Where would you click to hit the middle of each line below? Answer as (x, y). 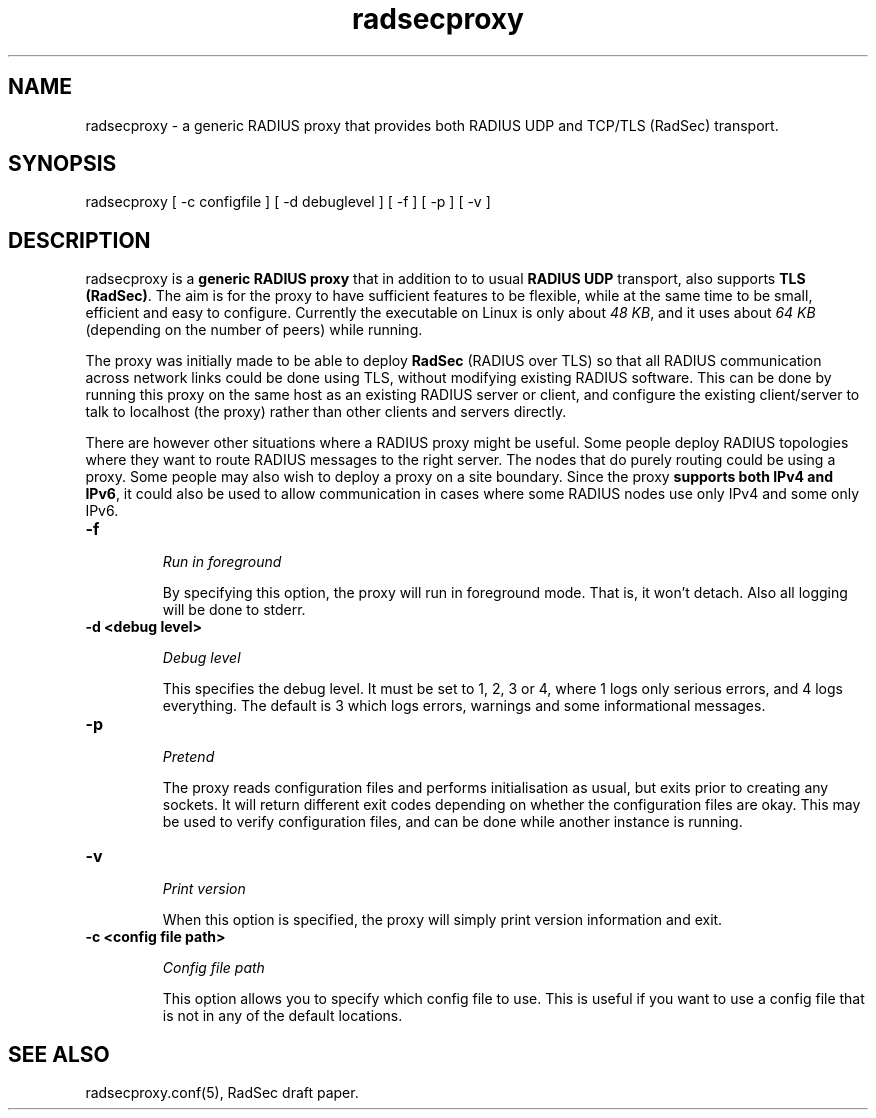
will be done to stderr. (234, 610)
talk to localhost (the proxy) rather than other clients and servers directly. (326, 412)
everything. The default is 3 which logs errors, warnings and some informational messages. (464, 706)
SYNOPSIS (62, 164)
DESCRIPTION (79, 240)
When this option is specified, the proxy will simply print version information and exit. (442, 920)
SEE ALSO (59, 1054)
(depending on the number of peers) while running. (254, 330)
